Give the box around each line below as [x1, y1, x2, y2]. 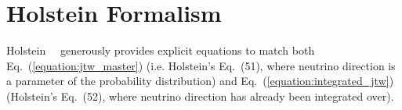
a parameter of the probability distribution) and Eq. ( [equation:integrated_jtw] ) [6, 73, 394, 89]
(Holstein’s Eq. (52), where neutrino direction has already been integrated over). [6, 87, 394, 104]
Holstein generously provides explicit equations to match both [6, 42, 315, 59]
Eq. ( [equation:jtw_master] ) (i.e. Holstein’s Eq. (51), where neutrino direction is [6, 57, 396, 73]
